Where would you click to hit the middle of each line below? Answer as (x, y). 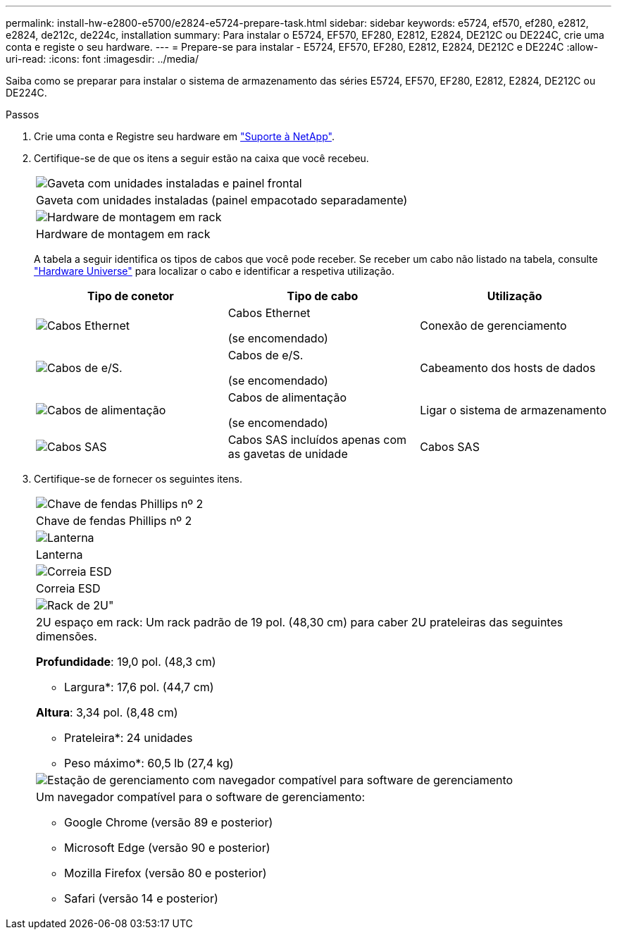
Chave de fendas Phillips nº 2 (114, 521)
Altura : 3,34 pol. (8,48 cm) (107, 712)
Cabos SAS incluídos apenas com (317, 440)
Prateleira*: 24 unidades (129, 738)
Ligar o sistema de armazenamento (513, 410)
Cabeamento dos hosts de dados (508, 368)
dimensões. (67, 636)
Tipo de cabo (323, 296)
